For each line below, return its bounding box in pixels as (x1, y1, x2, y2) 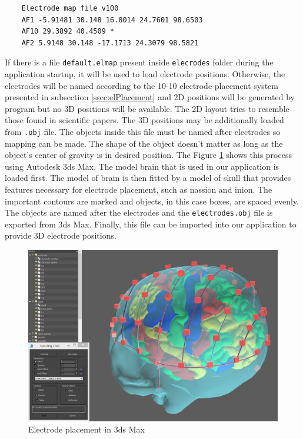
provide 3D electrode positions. (5, 229, 116, 242)
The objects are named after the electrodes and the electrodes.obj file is (5, 206, 273, 219)
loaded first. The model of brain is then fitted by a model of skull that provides (5, 171, 291, 184)
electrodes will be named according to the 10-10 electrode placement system (5, 79, 278, 91)
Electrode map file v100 (21, 4, 119, 12)
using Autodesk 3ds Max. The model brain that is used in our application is (5, 160, 279, 172)
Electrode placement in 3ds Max (28, 423, 145, 435)
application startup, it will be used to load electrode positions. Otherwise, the (5, 68, 285, 80)
